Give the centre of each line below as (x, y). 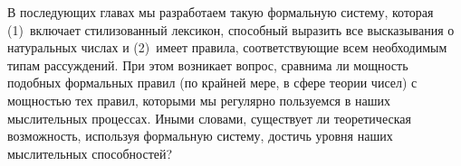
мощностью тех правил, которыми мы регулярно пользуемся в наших (199, 100)
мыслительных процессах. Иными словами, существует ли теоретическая (209, 118)
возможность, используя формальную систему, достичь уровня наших (200, 136)
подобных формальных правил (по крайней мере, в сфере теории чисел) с (212, 83)
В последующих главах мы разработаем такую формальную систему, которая (221, 12)
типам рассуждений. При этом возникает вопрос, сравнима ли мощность (208, 65)
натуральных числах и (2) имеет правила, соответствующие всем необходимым (227, 47)
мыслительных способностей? (90, 153)
